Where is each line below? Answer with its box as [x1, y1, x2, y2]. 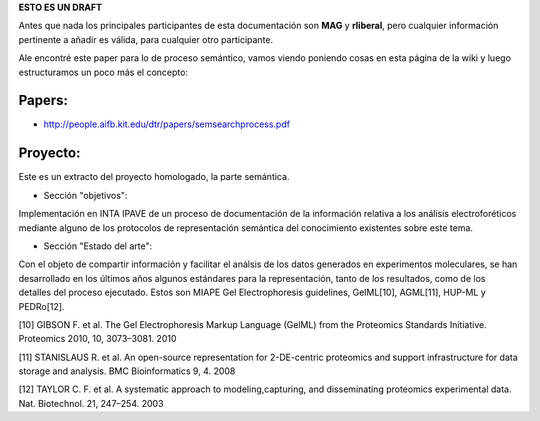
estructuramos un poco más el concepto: [18, 66, 189, 78]
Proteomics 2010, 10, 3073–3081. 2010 [18, 333, 177, 345]
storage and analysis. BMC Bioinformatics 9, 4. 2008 [18, 365, 236, 377]
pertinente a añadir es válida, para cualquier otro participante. [18, 33, 274, 45]
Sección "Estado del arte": [43, 240, 153, 252]
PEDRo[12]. [18, 300, 65, 312]
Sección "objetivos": [43, 189, 128, 201]
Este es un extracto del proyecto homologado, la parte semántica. [18, 171, 290, 183]
